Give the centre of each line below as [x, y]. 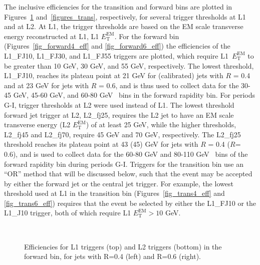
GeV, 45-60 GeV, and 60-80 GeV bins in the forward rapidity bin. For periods [134, 95]
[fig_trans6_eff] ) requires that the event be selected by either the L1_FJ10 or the [130, 203]
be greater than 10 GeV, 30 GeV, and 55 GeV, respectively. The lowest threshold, [129, 65]
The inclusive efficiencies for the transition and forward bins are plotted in [118, 7]
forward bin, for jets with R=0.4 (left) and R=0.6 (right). [113, 256]
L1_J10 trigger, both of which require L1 [68, 213]
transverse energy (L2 [37, 124]
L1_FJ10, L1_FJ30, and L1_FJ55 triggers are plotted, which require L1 [116, 55]
